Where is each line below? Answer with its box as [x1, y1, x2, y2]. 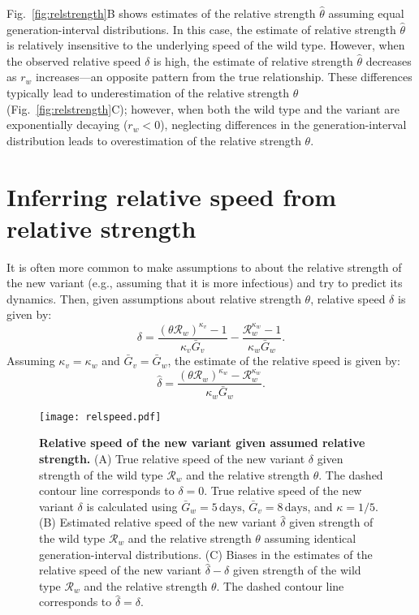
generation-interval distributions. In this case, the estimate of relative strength [6, 20, 396, 37]
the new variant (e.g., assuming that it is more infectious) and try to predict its [6, 274, 403, 291]
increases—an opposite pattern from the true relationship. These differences [35, 68, 413, 85]
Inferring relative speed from [6, 179, 337, 213]
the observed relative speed [6, 52, 141, 69]
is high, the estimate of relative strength [153, 52, 353, 69]
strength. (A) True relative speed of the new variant [39, 450, 305, 467]
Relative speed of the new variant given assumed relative [39, 434, 365, 451]
